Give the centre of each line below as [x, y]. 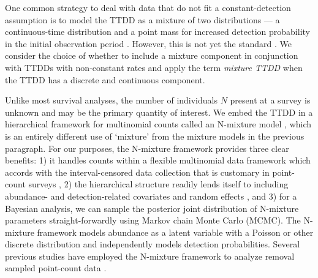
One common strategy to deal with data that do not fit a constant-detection [148, 7]
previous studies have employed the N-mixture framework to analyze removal [150, 256]
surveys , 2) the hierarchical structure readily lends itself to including [158, 184]
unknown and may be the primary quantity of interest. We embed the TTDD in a [159, 112]
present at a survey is [270, 100]
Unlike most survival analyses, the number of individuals [111, 100]
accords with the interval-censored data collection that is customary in [137, 172]
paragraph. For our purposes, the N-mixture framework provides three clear [147, 148]
